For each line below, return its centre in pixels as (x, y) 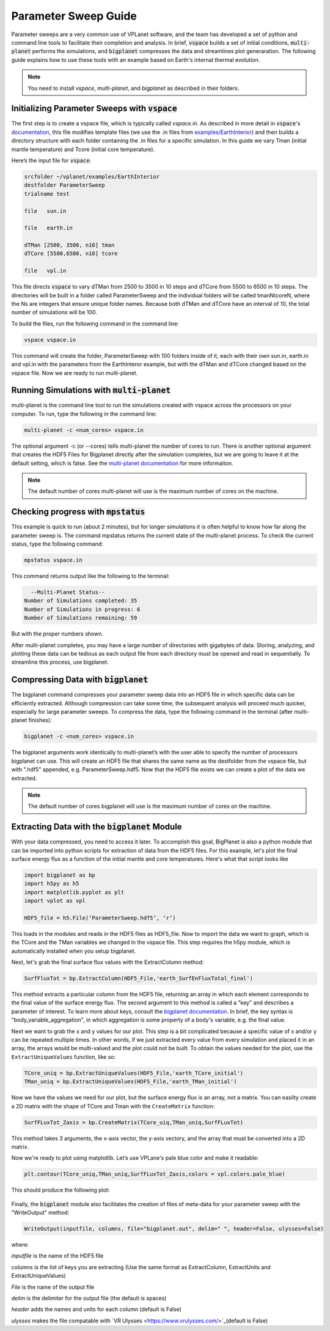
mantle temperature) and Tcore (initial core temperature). (83, 149)
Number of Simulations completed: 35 (81, 601)
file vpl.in (45, 271)
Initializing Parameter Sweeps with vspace (94, 109)
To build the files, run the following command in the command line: (95, 324)
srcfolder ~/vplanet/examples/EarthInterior (92, 176)
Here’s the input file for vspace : (51, 160)
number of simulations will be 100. (54, 313)
